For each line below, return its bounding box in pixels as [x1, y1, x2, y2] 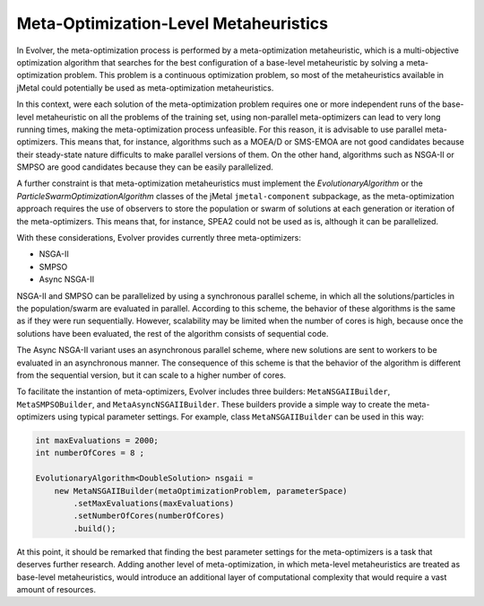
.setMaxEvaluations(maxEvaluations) [73, 498, 235, 509]
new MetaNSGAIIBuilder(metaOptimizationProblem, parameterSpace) [54, 486, 348, 496]
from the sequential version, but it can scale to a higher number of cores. [16, 369, 287, 381]
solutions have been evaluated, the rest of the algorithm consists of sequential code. [16, 328, 329, 338]
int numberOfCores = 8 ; [35, 448, 145, 458]
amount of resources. [16, 584, 96, 594]
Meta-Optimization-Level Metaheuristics [16, 13, 329, 33]
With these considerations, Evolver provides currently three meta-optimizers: [16, 233, 302, 243]
